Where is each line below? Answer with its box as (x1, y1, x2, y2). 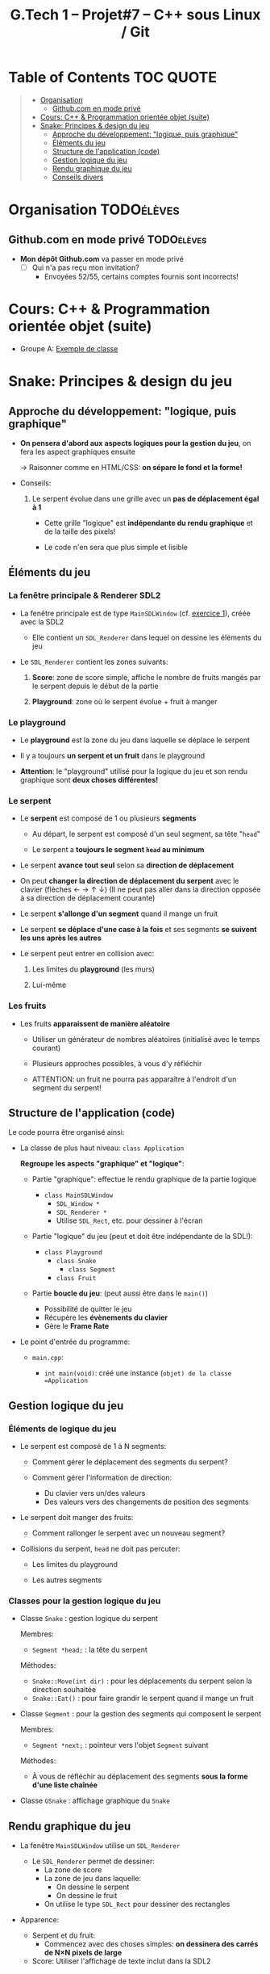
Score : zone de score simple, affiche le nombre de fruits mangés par (31, 672, 261, 682)
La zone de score (44, 1865, 102, 1875)
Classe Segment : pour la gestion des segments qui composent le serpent (19, 1709, 262, 1719)
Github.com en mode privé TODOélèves (8, 233, 207, 246)
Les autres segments (31, 1575, 102, 1585)
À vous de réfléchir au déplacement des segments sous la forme (31, 1771, 248, 1782)
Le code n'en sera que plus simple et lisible (44, 542, 188, 552)
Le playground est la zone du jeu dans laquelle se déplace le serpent (19, 735, 251, 745)
